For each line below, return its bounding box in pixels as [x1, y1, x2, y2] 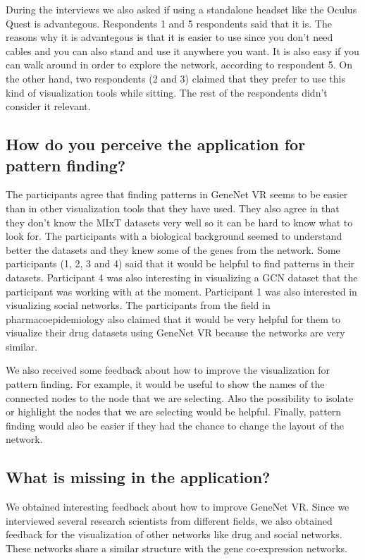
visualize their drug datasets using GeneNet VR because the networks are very [6, 325, 345, 340]
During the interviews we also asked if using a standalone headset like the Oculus [6, 2, 357, 16]
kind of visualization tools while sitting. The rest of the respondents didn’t [6, 85, 328, 99]
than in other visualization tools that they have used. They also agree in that [6, 200, 340, 215]
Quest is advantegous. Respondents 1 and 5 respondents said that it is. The [6, 16, 332, 30]
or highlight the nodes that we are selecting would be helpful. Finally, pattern [6, 404, 342, 419]
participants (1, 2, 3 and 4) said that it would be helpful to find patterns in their [6, 256, 355, 271]
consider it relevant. [6, 99, 91, 114]
